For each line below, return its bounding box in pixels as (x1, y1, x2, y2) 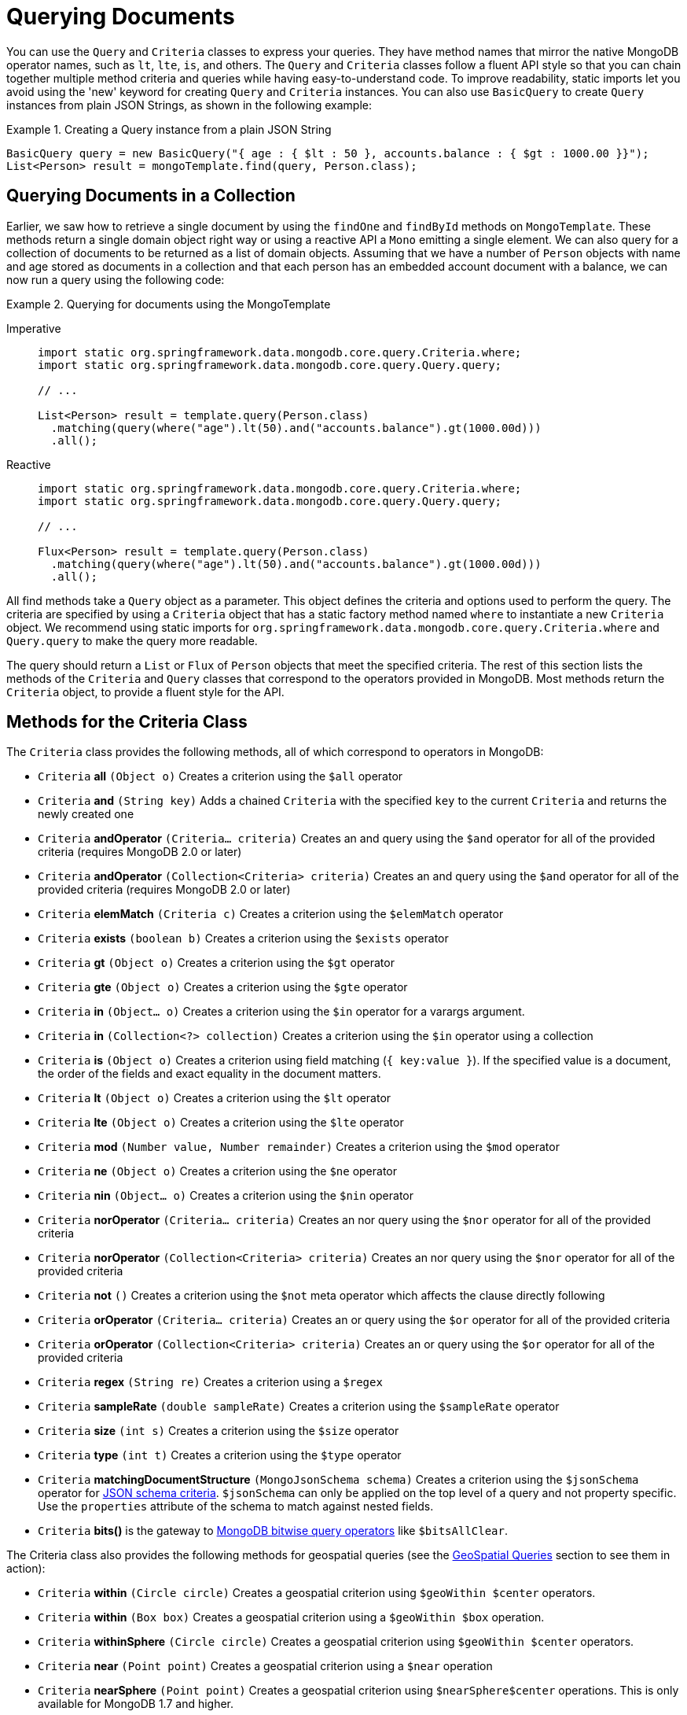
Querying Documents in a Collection (6, 186, 296, 206)
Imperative (6, 321, 61, 335)
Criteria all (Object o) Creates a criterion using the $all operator (38, 769, 403, 784)
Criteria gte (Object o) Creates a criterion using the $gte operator (38, 980, 408, 994)
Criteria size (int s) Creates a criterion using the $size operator (38, 1424, 399, 1438)
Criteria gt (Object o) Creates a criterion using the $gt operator (38, 956, 395, 970)
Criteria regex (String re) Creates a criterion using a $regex (38, 1375, 383, 1389)
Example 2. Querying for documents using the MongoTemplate (6, 297, 331, 311)
